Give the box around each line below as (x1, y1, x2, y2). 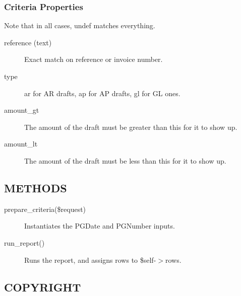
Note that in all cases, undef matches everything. (4, 20, 155, 31)
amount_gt (4, 105, 39, 115)
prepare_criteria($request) (4, 203, 86, 214)
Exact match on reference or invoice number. (24, 54, 163, 64)
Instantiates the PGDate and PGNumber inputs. (24, 220, 175, 231)
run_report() (4, 237, 45, 248)
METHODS (4, 180, 67, 195)
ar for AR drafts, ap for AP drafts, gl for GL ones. (24, 88, 180, 98)
